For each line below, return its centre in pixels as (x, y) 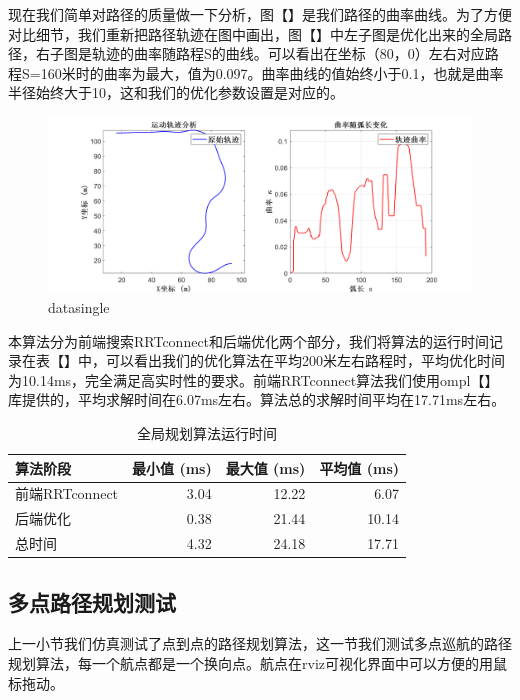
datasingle (79, 306)
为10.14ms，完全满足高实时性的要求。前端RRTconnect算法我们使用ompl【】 (253, 379)
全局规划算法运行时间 (207, 432)
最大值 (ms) (265, 467)
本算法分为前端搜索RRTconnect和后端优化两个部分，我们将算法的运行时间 (249, 340)
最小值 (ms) (172, 467)
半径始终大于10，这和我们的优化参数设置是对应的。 (176, 92)
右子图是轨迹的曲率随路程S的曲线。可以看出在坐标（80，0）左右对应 (260, 53)
